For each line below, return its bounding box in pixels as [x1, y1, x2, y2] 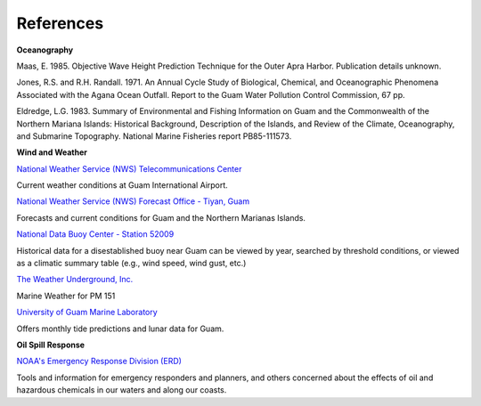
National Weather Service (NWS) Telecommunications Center [16, 163, 242, 174]
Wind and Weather [16, 147, 88, 158]
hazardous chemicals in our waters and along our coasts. [16, 385, 227, 395]
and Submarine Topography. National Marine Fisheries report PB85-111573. [16, 130, 292, 142]
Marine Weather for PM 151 [16, 290, 116, 301]
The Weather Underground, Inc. [16, 274, 134, 285]
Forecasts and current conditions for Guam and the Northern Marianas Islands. [16, 212, 306, 223]
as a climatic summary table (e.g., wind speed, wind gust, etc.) [16, 258, 247, 269]
